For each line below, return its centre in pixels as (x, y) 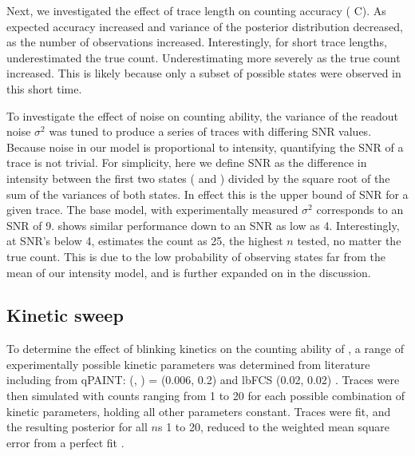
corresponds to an (360, 210)
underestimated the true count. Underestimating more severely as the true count (204, 57)
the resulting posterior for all (77, 427)
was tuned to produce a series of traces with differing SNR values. (210, 131)
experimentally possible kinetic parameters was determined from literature (188, 364)
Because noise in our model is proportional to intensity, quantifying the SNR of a (205, 147)
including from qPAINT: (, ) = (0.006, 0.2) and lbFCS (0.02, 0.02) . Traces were (203, 380)
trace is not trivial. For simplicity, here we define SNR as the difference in (187, 163)
